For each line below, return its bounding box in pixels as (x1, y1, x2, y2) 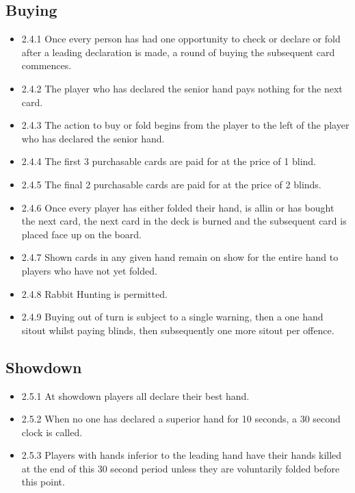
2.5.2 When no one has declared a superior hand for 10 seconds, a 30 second (21, 412, 341, 426)
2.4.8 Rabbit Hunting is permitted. (21, 286, 168, 301)
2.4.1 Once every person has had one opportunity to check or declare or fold (21, 31, 341, 46)
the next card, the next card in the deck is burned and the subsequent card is (21, 214, 347, 228)
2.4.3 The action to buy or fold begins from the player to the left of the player (21, 118, 350, 132)
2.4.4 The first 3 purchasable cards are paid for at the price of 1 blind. (21, 154, 317, 168)
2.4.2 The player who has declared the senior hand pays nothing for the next (21, 81, 343, 95)
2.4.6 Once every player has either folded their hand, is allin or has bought (21, 200, 334, 214)
